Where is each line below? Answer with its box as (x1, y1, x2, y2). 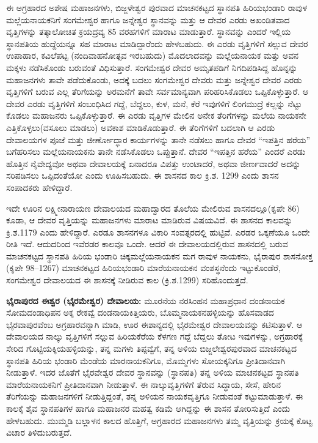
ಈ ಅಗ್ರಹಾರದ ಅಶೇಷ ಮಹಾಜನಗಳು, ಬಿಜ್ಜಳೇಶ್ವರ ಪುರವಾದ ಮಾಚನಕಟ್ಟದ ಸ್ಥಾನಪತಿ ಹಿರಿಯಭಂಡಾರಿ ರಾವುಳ (6, 1, 308, 13)
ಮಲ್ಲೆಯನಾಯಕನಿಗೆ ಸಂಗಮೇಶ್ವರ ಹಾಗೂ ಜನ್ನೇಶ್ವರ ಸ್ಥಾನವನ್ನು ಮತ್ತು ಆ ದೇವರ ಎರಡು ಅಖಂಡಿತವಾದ (6, 13, 290, 26)
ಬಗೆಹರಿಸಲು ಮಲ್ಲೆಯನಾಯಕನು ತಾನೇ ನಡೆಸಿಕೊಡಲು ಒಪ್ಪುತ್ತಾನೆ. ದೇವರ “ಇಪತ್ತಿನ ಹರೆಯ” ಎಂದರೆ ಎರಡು (6, 145, 306, 158)
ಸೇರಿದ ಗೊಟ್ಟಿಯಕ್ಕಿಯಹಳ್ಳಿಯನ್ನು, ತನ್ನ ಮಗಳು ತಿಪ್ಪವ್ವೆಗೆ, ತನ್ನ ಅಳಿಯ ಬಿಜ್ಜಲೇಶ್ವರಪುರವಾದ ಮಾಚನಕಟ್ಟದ (6, 342, 297, 355)
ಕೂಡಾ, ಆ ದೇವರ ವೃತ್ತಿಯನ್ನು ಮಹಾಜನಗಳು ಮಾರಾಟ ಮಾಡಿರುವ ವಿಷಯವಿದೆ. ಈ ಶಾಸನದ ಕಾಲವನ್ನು (6, 214, 293, 226)
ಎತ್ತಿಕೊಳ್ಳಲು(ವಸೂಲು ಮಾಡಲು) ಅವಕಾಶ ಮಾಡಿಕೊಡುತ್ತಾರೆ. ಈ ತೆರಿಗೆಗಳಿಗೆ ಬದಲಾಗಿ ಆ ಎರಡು (6, 121, 275, 133)
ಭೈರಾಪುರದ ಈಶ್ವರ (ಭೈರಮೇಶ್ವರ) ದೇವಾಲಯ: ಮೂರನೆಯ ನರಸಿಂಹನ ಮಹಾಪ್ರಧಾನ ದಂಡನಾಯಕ (6, 294, 285, 307)
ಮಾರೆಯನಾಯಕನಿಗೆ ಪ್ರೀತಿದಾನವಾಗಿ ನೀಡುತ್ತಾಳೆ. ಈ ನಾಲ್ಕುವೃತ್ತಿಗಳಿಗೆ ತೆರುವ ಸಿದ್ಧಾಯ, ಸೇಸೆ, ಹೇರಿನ (6, 378, 281, 390)
